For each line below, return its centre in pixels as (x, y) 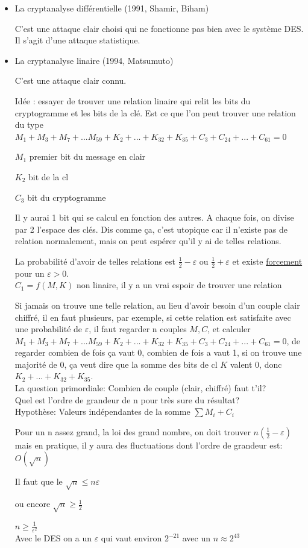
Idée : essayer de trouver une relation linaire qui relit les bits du (133, 100)
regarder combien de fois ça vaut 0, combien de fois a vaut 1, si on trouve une (158, 352)
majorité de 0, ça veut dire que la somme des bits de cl (116, 364)
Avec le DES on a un (53, 538)
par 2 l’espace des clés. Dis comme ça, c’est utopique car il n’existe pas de (151, 229)
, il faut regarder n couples (138, 329)
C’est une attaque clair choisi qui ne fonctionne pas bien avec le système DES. (159, 28)
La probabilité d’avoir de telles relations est (95, 261)
